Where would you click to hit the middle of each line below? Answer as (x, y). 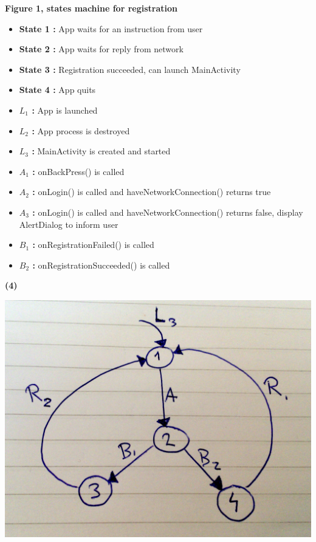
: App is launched (65, 110)
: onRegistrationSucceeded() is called (101, 265)
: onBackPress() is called (78, 171)
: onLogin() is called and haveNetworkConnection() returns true (152, 192)
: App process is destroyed (81, 130)
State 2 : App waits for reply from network (101, 49)
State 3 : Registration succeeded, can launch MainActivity (130, 69)
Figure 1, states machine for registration (91, 8)
